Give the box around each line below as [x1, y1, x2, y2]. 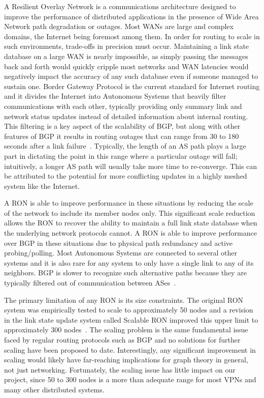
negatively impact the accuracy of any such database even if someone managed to [4, 71, 258, 81]
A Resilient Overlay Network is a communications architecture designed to [4, 1, 236, 11]
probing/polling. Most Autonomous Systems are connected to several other [4, 247, 238, 258]
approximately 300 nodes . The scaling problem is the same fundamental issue [4, 324, 248, 335]
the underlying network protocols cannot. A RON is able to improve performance [4, 228, 257, 238]
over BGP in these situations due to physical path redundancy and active [4, 237, 233, 248]
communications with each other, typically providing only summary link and [4, 100, 242, 111]
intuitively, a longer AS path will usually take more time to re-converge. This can [4, 160, 257, 171]
